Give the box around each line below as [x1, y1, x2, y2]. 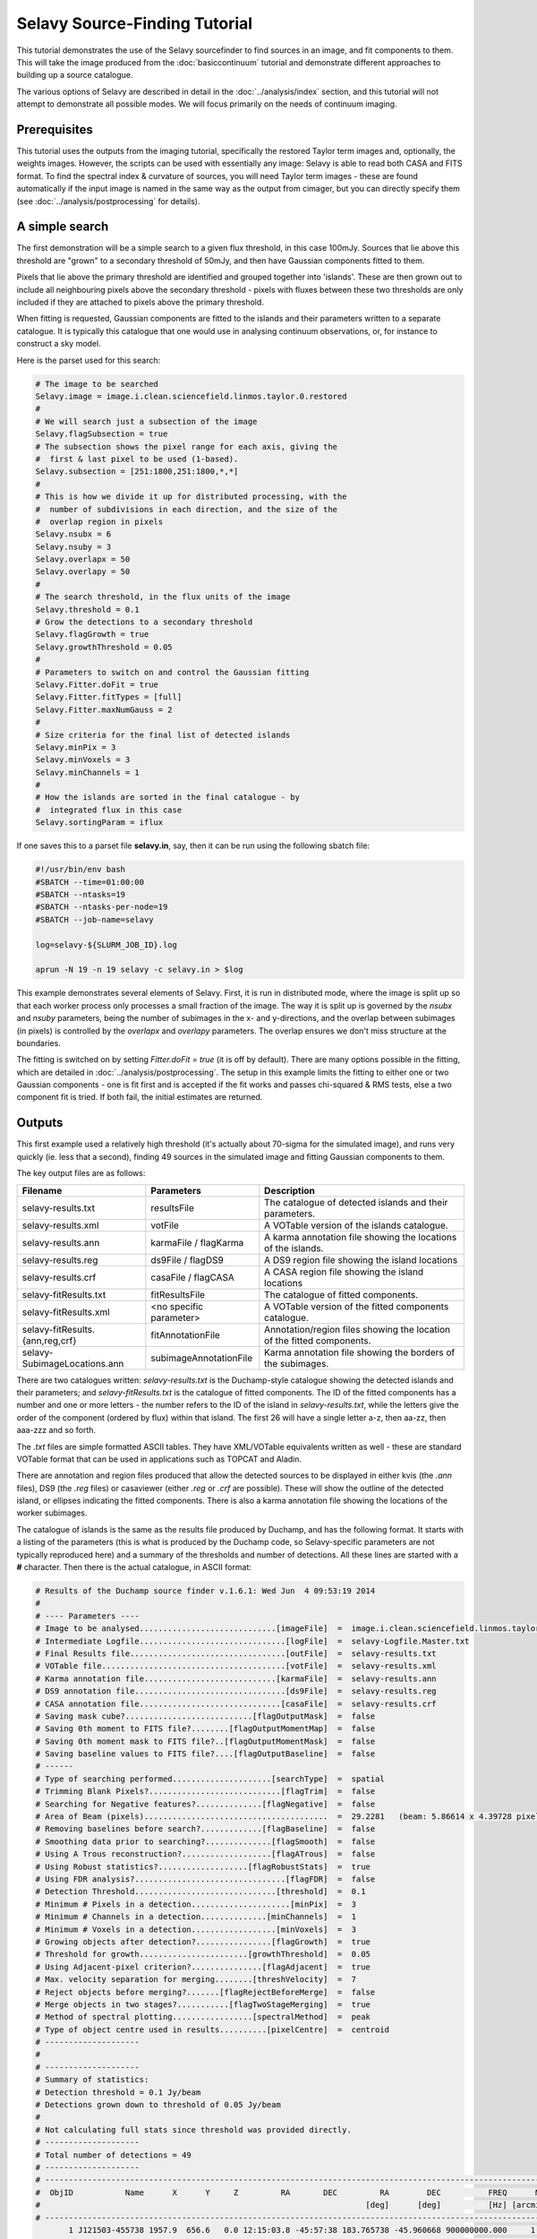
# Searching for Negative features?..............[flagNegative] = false [35, 1798, 376, 1809]
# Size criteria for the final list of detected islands [35, 730, 291, 740]
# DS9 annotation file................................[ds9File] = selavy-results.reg [35, 1686, 438, 1696]
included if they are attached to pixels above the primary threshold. [16, 296, 264, 308]
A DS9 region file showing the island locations [264, 1254, 458, 1266]
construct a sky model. [16, 339, 102, 349]
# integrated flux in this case [35, 804, 183, 815]
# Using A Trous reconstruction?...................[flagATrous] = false [35, 1849, 376, 1859]
